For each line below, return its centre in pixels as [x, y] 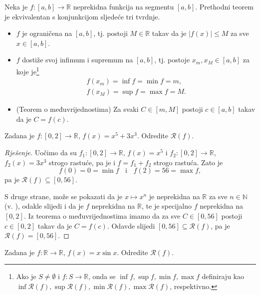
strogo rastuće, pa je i [82, 162]
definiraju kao [223, 276]
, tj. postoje [172, 60]
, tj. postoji [111, 33]
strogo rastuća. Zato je [188, 162]
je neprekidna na [174, 196]
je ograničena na [47, 33]
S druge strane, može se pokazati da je [64, 196]
